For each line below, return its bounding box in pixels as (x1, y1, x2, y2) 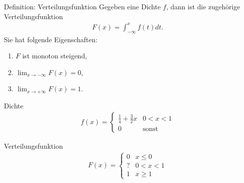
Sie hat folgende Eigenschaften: (4, 34, 98, 44)
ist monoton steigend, (22, 51, 87, 61)
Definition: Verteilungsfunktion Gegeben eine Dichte (4, 1, 161, 11)
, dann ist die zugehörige (166, 1, 240, 11)
